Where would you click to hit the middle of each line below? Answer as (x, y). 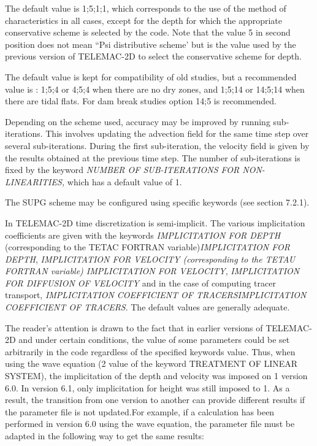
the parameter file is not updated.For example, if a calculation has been (140, 411)
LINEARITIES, (35, 181)
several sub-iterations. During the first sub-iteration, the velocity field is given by (157, 145)
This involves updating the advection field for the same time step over (177, 133)
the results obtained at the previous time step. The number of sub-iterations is (153, 157)
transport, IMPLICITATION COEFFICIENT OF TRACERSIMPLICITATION (156, 295)
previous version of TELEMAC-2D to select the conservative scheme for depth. (153, 56)
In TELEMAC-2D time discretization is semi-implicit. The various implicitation (155, 222)
